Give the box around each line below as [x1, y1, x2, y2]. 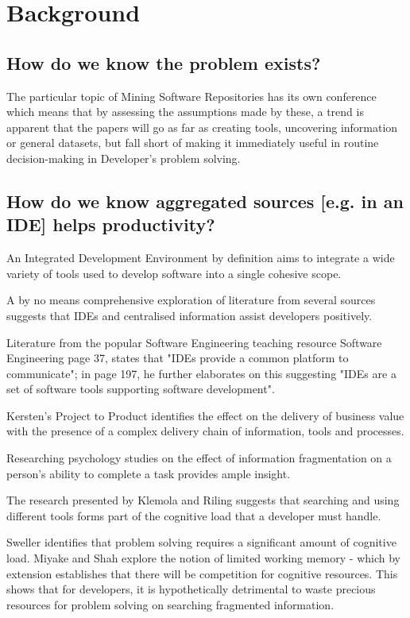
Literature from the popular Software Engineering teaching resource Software [6, 334, 382, 350]
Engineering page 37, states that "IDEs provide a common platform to [6, 350, 349, 366]
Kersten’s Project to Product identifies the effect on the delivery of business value [6, 407, 404, 423]
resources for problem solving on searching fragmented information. [6, 596, 335, 612]
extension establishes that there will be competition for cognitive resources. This [6, 565, 398, 581]
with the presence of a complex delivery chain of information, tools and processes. [6, 423, 404, 439]
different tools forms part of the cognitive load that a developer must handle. [6, 507, 381, 523]
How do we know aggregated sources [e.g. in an [6, 188, 404, 213]
